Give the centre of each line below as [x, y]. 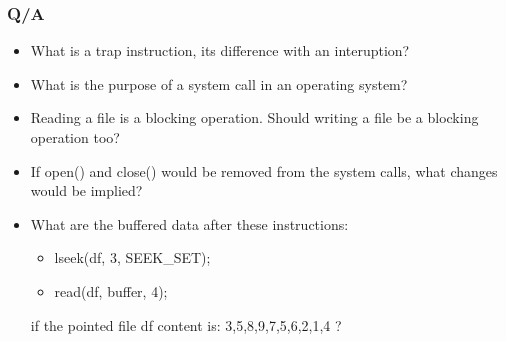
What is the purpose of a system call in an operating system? [219, 83]
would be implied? [86, 190]
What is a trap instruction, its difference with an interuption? [220, 50]
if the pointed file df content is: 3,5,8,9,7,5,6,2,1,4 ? [186, 324]
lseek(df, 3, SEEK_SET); [132, 257]
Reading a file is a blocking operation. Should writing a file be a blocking [254, 117]
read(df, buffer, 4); [111, 290]
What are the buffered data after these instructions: [189, 223]
